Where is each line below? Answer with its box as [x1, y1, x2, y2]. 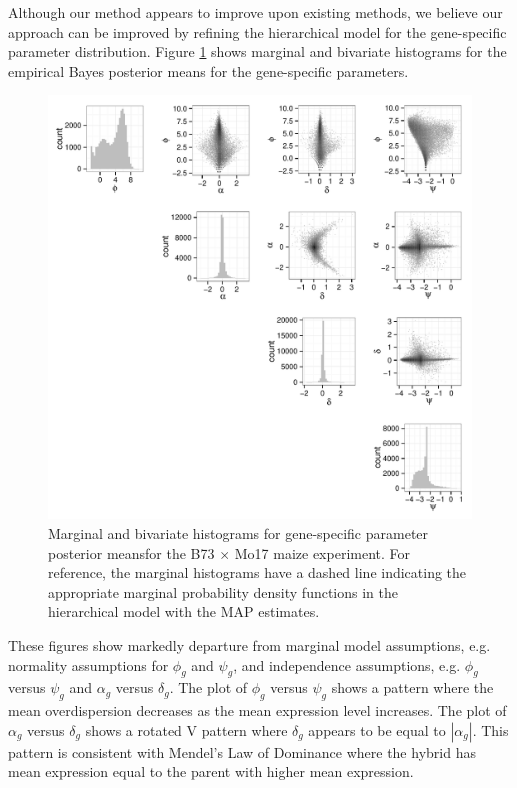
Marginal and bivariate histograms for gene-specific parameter [48, 522, 429, 543]
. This [472, 719, 509, 740]
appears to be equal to [308, 719, 446, 740]
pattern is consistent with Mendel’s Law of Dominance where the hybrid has [8, 741, 476, 762]
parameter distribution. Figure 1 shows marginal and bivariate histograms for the [8, 41, 507, 62]
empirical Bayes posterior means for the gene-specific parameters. [8, 60, 409, 81]
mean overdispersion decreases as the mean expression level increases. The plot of [8, 700, 507, 721]
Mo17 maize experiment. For [234, 542, 411, 563]
